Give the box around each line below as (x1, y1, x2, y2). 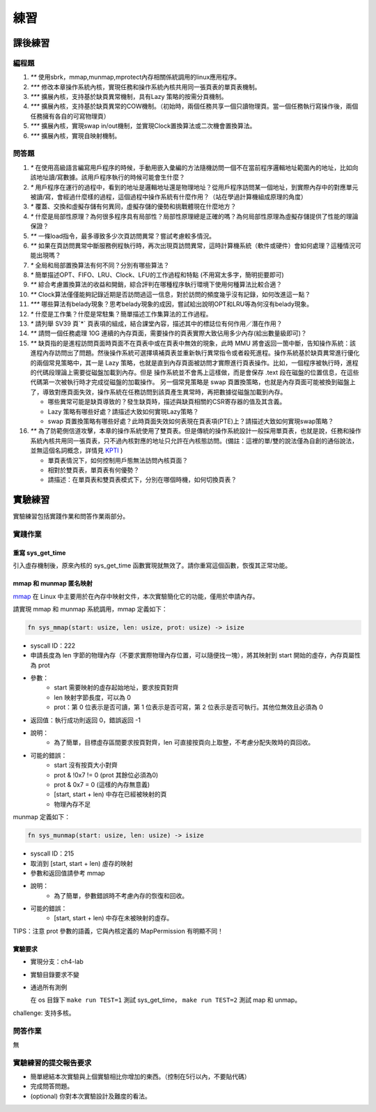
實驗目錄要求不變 (30, 970, 79, 979)
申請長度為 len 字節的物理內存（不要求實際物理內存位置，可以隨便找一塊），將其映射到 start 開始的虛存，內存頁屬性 (30, 651, 361, 660)
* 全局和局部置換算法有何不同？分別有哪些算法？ (30, 261, 170, 269)
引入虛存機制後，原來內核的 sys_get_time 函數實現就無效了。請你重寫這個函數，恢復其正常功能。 (13, 561, 292, 570)
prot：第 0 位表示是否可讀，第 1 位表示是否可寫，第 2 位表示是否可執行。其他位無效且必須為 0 (54, 703, 324, 711)
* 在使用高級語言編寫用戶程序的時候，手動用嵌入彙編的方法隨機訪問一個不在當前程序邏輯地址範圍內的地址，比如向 (30, 163, 359, 172)
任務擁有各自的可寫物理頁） (30, 112, 110, 120)
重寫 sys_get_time (13, 548, 66, 557)
